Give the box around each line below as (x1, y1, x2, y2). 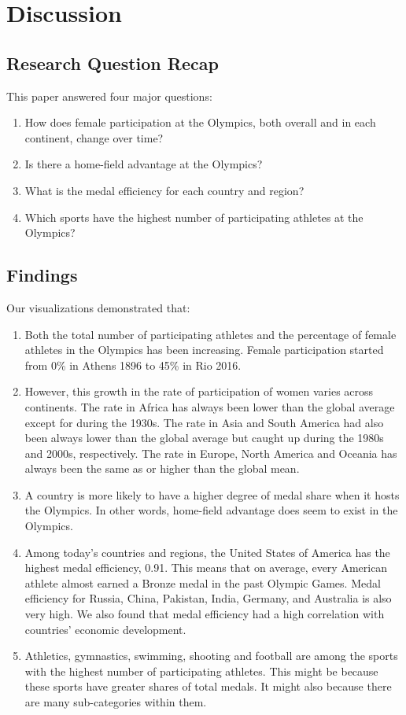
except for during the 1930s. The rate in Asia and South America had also (24, 414, 384, 430)
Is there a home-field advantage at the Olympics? (24, 156, 263, 172)
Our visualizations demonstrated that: (6, 299, 190, 315)
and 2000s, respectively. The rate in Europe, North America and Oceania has (24, 444, 397, 461)
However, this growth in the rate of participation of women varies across (24, 383, 374, 400)
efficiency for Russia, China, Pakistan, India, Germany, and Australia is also (24, 590, 392, 606)
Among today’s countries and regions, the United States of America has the (24, 544, 390, 560)
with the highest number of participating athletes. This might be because (24, 662, 378, 679)
